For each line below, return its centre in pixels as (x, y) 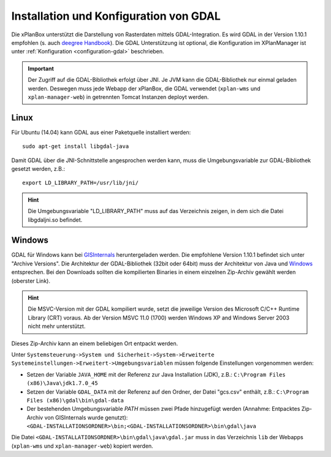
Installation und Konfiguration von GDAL (116, 16)
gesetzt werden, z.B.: (38, 168)
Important (41, 68)
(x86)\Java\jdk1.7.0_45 (62, 383)
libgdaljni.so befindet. (55, 220)
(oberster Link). (31, 281)
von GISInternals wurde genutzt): (86, 417)
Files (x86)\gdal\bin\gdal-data (75, 400)
